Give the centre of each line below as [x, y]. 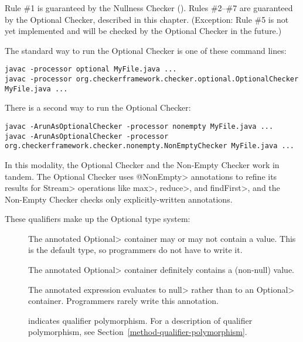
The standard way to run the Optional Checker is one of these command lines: [146, 50]
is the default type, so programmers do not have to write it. [135, 250]
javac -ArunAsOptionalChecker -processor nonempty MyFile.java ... [139, 126]
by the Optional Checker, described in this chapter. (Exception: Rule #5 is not [147, 19]
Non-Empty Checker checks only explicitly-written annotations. [119, 199]
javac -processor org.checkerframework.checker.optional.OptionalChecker [152, 79]
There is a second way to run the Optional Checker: [98, 107]
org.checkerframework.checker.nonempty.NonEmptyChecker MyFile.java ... [149, 146]
